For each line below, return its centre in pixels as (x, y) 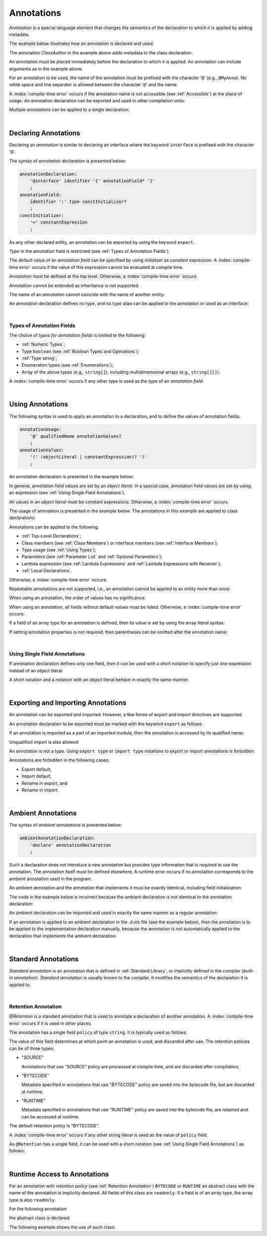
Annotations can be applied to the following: (54, 527)
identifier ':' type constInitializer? (78, 202)
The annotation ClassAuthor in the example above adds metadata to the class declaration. (101, 52)
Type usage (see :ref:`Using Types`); (59, 549)
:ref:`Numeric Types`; (43, 344)
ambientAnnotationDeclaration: (58, 838)
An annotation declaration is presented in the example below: (71, 477)
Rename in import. (40, 790)
